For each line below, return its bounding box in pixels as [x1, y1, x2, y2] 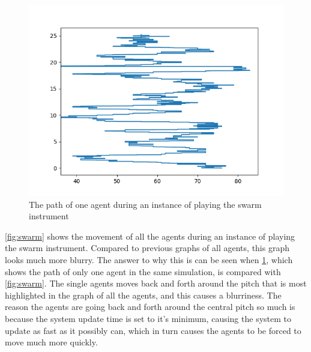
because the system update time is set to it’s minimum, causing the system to [5, 312, 291, 324]
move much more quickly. [5, 336, 98, 348]
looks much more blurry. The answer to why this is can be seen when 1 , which [5, 253, 293, 266]
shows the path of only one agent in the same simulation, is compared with [5, 265, 281, 278]
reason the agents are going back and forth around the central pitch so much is [5, 300, 295, 313]
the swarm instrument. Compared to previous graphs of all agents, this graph [5, 241, 289, 254]
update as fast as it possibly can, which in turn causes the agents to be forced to [5, 324, 301, 336]
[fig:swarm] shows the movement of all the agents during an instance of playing [5, 229, 295, 242]
